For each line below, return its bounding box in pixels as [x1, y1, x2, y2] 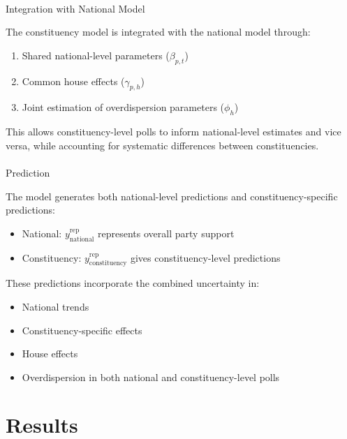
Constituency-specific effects [22, 322, 142, 337]
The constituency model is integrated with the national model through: [6, 24, 311, 39]
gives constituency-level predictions [130, 250, 281, 265]
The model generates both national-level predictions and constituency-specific [6, 188, 338, 203]
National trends [22, 299, 89, 313]
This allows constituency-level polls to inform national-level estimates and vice [6, 124, 341, 139]
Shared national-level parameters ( [22, 47, 170, 62]
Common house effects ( [22, 73, 125, 88]
